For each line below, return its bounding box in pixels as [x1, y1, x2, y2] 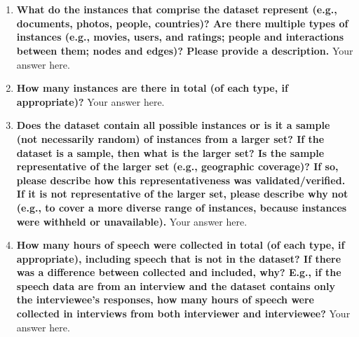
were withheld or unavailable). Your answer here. [16, 214, 248, 228]
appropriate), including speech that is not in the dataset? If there [16, 251, 341, 266]
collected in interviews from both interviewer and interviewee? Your [16, 306, 351, 321]
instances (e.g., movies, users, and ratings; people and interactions [16, 29, 344, 44]
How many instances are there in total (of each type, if [16, 81, 288, 95]
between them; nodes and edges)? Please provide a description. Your [16, 43, 353, 57]
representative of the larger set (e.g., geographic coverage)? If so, [16, 159, 339, 174]
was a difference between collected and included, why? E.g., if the [16, 265, 341, 280]
